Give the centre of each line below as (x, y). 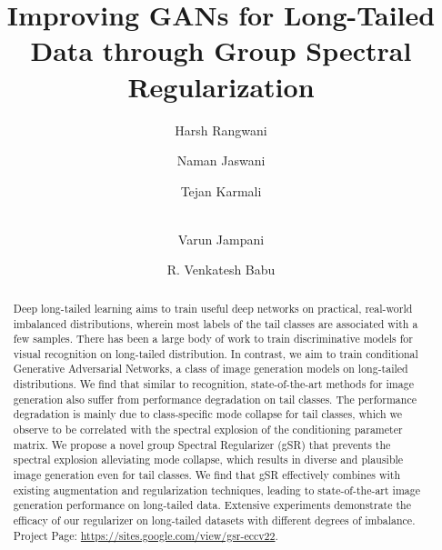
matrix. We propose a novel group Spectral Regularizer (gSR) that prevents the (202, 444)
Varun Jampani (221, 239)
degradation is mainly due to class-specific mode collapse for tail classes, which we (208, 414)
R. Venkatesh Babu (221, 270)
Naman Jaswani (221, 160)
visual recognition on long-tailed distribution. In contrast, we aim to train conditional (216, 353)
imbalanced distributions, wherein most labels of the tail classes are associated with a (216, 323)
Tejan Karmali (221, 190)
